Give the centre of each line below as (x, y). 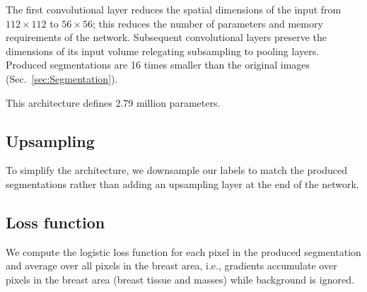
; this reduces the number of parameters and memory (208, 23)
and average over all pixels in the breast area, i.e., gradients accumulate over (171, 265)
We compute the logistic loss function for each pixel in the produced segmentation (183, 251)
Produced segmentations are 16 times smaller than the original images (158, 65)
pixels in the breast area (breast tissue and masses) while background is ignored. (180, 279)
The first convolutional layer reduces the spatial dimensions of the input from (174, 9)
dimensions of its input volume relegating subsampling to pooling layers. (163, 51)
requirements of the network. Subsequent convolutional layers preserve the (166, 37)
